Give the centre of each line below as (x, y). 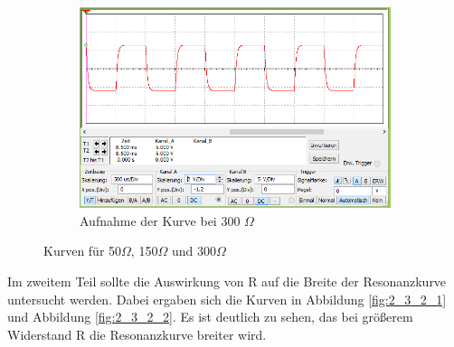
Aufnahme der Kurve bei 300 (160, 220)
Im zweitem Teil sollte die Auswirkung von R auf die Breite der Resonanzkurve (227, 281)
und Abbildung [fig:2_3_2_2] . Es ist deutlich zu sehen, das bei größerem (210, 317)
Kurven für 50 (83, 251)
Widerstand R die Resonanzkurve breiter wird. (137, 334)
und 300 (194, 251)
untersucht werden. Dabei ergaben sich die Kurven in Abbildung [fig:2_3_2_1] (227, 299)
